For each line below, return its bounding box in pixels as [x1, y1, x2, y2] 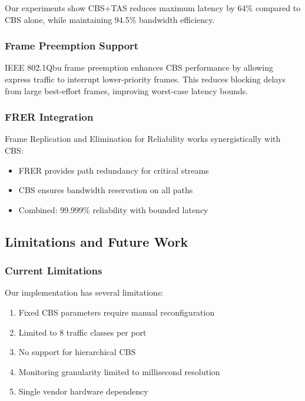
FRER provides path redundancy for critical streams [18, 164, 209, 176]
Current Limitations [5, 263, 102, 278]
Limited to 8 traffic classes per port [18, 326, 147, 338]
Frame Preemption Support [5, 38, 139, 53]
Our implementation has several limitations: [5, 286, 164, 299]
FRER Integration [5, 110, 94, 124]
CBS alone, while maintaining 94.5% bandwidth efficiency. [5, 13, 215, 25]
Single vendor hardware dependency [18, 385, 148, 397]
